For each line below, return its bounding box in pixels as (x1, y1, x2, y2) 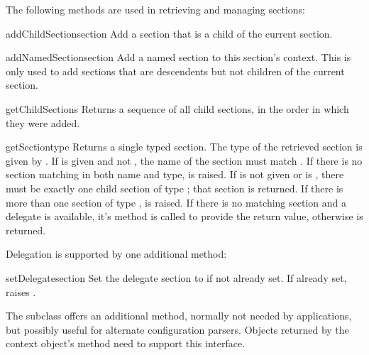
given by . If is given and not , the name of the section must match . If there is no (6, 153, 363, 168)
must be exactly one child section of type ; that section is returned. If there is (6, 180, 343, 195)
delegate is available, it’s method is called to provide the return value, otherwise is (6, 209, 363, 224)
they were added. (6, 115, 80, 130)
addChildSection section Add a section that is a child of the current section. (6, 26, 333, 40)
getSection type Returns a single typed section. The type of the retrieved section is (6, 139, 363, 154)
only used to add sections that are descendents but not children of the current (6, 63, 345, 78)
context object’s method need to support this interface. (6, 336, 246, 351)
